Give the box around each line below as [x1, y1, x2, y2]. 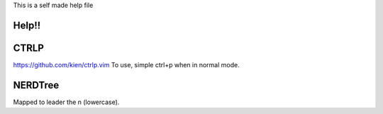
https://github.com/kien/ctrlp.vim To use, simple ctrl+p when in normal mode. [13, 60, 240, 69]
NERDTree [13, 79, 60, 91]
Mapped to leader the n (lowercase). [13, 98, 120, 106]
